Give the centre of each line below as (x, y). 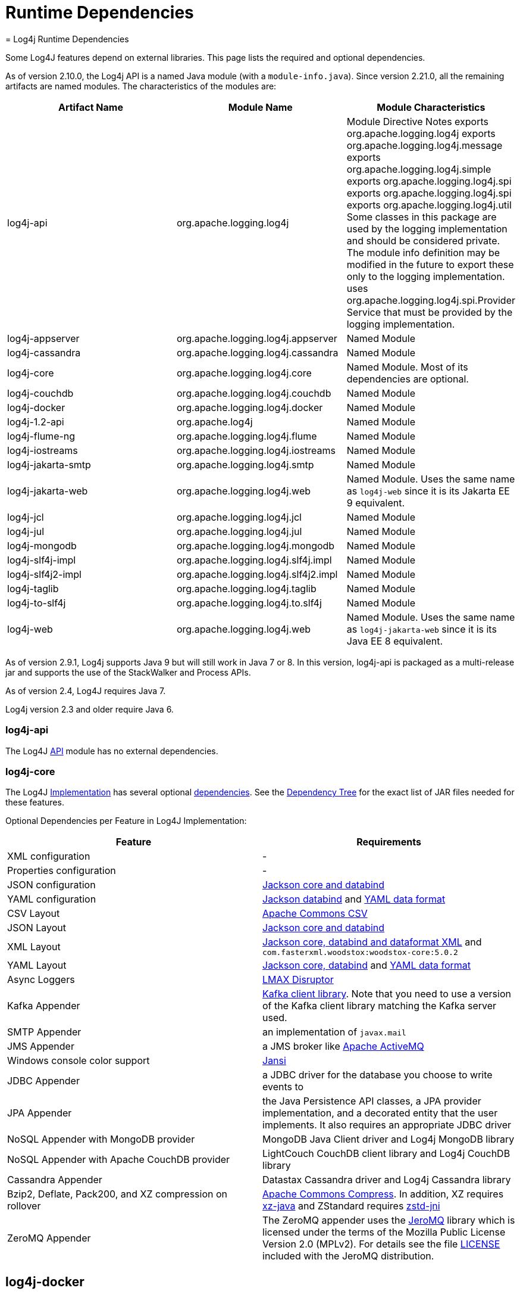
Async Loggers (41, 980)
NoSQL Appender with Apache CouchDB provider (119, 1160)
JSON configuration (51, 885)
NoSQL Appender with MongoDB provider (101, 1139)
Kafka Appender (44, 1006)
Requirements (389, 842)
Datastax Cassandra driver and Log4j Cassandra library (387, 1180)
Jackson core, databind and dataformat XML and (372, 942)
